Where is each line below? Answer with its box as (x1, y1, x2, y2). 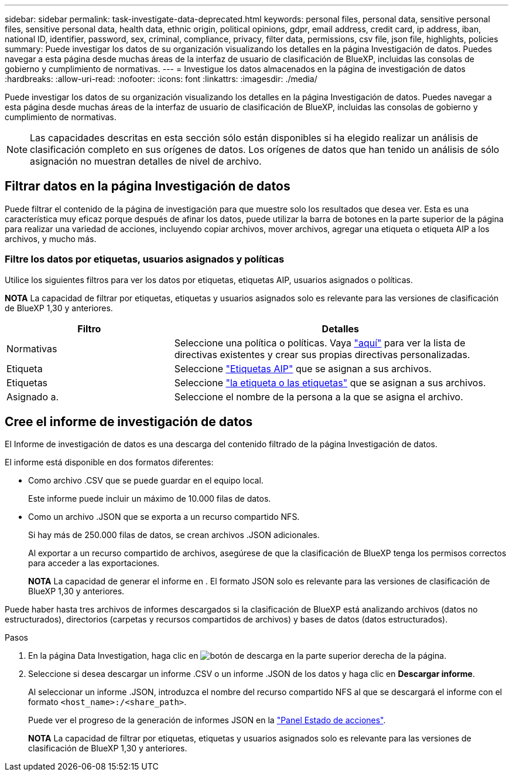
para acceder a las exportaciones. (28, 558, 160, 569)
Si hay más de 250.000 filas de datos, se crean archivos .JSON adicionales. (28, 530, 320, 540)
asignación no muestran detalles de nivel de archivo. (30, 155, 262, 167)
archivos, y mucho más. (5, 233, 97, 244)
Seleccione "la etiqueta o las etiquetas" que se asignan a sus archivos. (174, 376, 486, 389)
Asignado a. (6, 390, 59, 403)
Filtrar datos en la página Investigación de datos (5, 179, 290, 194)
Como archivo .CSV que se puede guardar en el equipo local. (28, 475, 264, 486)
